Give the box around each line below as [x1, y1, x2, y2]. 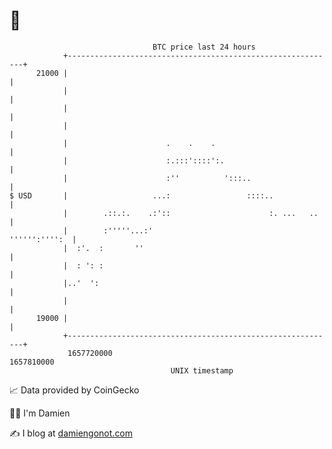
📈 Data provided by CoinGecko [9, 384, 140, 396]
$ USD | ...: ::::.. [9, 190, 274, 201]
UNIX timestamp [170, 365, 234, 376]
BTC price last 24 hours [152, 42, 256, 52]
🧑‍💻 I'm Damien [9, 407, 71, 419]
